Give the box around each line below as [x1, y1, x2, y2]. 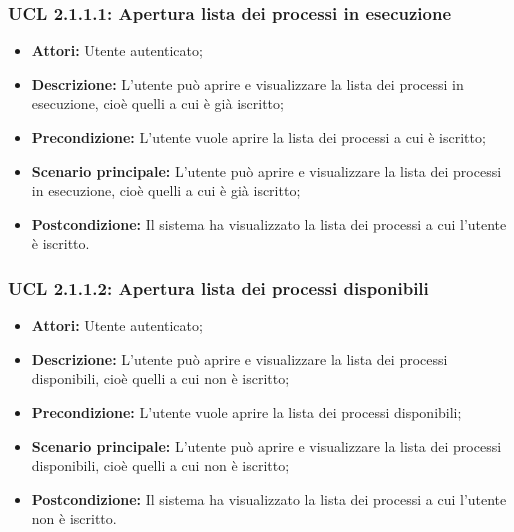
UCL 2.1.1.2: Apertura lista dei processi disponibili [8, 275, 429, 300]
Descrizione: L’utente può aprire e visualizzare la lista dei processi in [31, 73, 464, 94]
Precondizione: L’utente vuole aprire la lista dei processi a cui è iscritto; [31, 127, 486, 147]
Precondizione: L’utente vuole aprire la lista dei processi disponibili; [31, 401, 462, 422]
